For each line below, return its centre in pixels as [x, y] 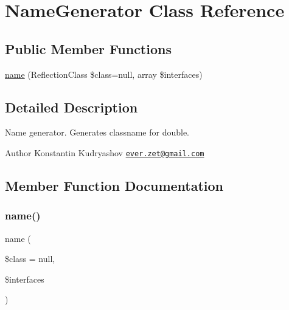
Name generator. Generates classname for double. [97, 132]
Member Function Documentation [114, 186]
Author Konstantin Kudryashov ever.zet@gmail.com [105, 152]
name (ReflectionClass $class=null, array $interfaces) [104, 74]
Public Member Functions [88, 48]
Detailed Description [71, 107]
